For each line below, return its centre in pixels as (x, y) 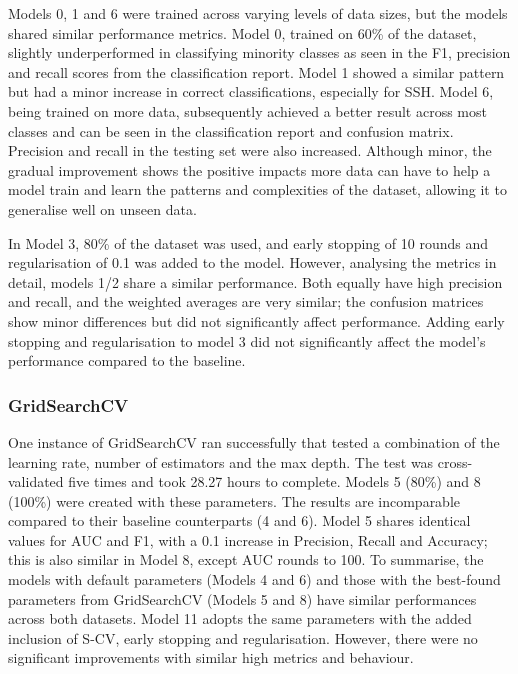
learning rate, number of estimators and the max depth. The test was (221, 461)
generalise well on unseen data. (102, 208)
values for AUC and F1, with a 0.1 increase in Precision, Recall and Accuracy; (248, 539)
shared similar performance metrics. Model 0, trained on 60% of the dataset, (242, 32)
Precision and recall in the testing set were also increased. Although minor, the (250, 150)
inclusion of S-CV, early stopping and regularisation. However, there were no (243, 637)
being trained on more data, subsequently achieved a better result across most (247, 110)
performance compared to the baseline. (127, 360)
